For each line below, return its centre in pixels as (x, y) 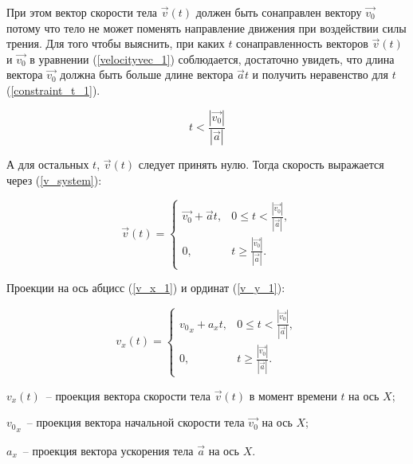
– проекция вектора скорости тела (128, 395)
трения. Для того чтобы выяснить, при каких (116, 43)
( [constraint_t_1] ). (53, 90)
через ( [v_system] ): (54, 180)
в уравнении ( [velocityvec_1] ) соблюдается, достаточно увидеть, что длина (212, 58)
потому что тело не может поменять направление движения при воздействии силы (206, 27)
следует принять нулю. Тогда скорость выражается (261, 164)
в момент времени (293, 395)
